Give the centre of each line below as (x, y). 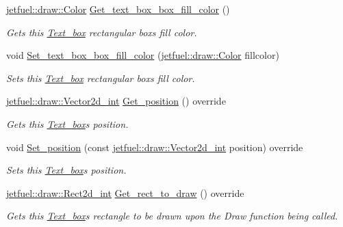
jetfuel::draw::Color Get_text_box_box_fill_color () (118, 9)
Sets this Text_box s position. (66, 170)
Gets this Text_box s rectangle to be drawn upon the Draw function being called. (172, 216)
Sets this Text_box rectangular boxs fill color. (101, 78)
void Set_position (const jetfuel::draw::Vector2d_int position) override (155, 147)
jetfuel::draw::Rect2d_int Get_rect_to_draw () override (125, 192)
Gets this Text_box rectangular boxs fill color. (102, 32)
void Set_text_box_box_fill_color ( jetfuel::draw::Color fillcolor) (143, 55)
